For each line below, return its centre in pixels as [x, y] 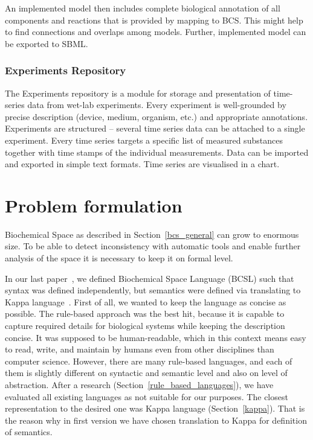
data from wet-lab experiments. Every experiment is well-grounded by [157, 105]
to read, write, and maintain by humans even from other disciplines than [140, 349]
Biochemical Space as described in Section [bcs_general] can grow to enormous [152, 234]
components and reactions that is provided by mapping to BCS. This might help [154, 20]
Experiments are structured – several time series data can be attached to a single [155, 128]
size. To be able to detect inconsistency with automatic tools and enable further [153, 246]
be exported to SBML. [47, 43]
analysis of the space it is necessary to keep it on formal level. [119, 258]
